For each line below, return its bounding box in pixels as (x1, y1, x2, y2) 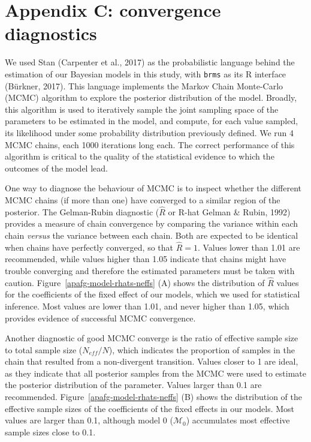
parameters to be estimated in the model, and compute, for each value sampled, (5, 115, 298, 127)
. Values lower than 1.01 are (197, 240, 300, 253)
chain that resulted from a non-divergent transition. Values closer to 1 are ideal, (5, 355, 298, 368)
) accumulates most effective (186, 414, 290, 426)
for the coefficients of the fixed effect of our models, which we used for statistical (5, 288, 300, 300)
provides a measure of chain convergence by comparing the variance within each (5, 217, 298, 230)
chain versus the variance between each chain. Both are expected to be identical (5, 228, 298, 241)
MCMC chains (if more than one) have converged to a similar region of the (5, 193, 280, 206)
